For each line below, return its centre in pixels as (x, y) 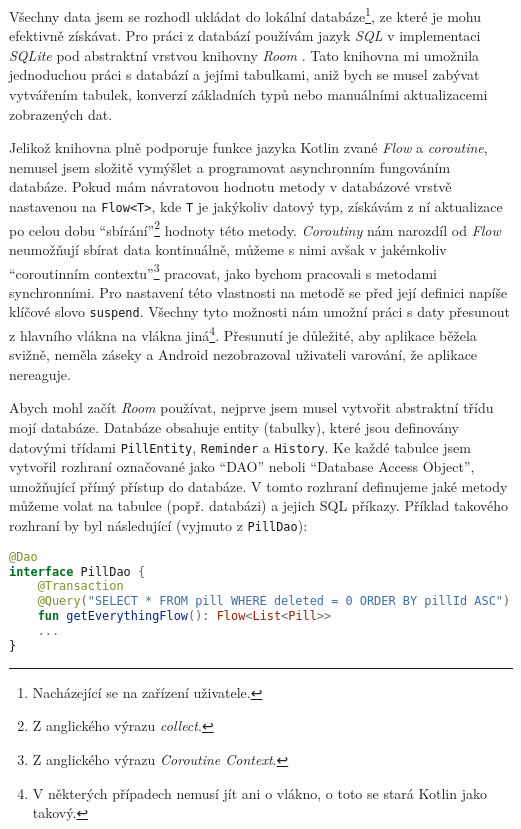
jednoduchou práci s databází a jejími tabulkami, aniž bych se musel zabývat (244, 74)
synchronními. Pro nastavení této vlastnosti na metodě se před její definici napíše (258, 291)
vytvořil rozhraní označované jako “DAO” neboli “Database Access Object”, (242, 466)
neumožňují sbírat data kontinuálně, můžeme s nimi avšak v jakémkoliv (228, 248)
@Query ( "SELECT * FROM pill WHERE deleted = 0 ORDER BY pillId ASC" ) (274, 601)
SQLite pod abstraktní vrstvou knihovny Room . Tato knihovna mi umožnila (244, 54)
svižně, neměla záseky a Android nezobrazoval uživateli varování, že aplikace (243, 354)
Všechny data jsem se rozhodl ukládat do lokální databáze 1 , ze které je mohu (245, 14)
